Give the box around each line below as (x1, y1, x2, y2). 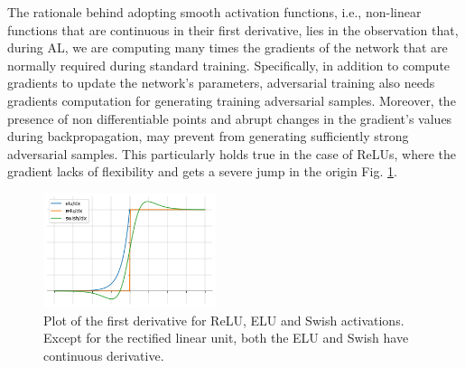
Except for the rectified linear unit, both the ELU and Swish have (43, 328, 409, 347)
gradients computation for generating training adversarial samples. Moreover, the (7, 90, 456, 109)
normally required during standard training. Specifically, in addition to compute (7, 55, 451, 74)
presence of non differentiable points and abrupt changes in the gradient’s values (7, 109, 452, 127)
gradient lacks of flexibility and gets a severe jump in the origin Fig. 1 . (7, 162, 397, 181)
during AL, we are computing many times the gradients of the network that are (7, 38, 448, 57)
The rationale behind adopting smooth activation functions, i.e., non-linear (7, 3, 422, 21)
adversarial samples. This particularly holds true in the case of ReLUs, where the (7, 144, 456, 163)
